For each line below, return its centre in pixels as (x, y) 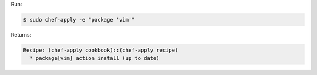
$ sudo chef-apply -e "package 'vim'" (79, 19)
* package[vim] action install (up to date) (95, 58)
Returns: (21, 34)
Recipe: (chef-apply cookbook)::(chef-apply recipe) (101, 50)
